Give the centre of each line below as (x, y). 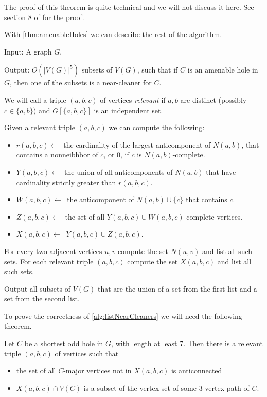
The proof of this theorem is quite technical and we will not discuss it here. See (129, 7)
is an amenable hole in (223, 70)
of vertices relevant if (133, 100)
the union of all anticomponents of (119, 172)
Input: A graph (28, 51)
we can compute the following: (157, 127)
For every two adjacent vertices (53, 251)
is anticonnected (197, 371)
